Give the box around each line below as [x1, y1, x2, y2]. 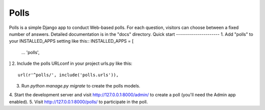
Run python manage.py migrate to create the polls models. [21, 82, 140, 88]
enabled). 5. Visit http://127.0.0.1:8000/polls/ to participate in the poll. [9, 99, 148, 105]
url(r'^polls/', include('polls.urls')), [18, 72, 119, 78]
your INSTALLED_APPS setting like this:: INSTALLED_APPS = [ [9, 38, 134, 44]
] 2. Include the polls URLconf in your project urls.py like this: [9, 60, 132, 66]
